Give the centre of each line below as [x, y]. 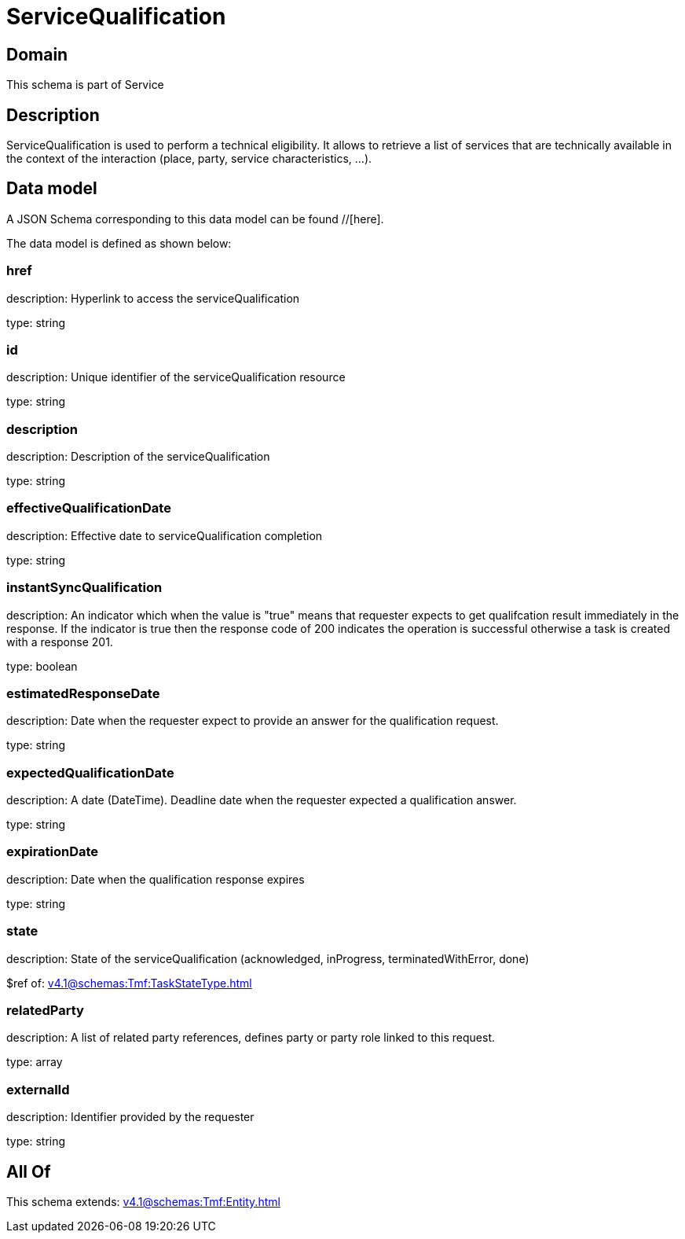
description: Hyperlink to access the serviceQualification [153, 298]
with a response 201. [60, 642]
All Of [29, 1171]
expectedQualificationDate [90, 772]
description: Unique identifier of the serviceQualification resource [176, 377]
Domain [37, 54]
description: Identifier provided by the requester [130, 1117]
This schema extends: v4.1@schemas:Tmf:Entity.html [143, 1201]
